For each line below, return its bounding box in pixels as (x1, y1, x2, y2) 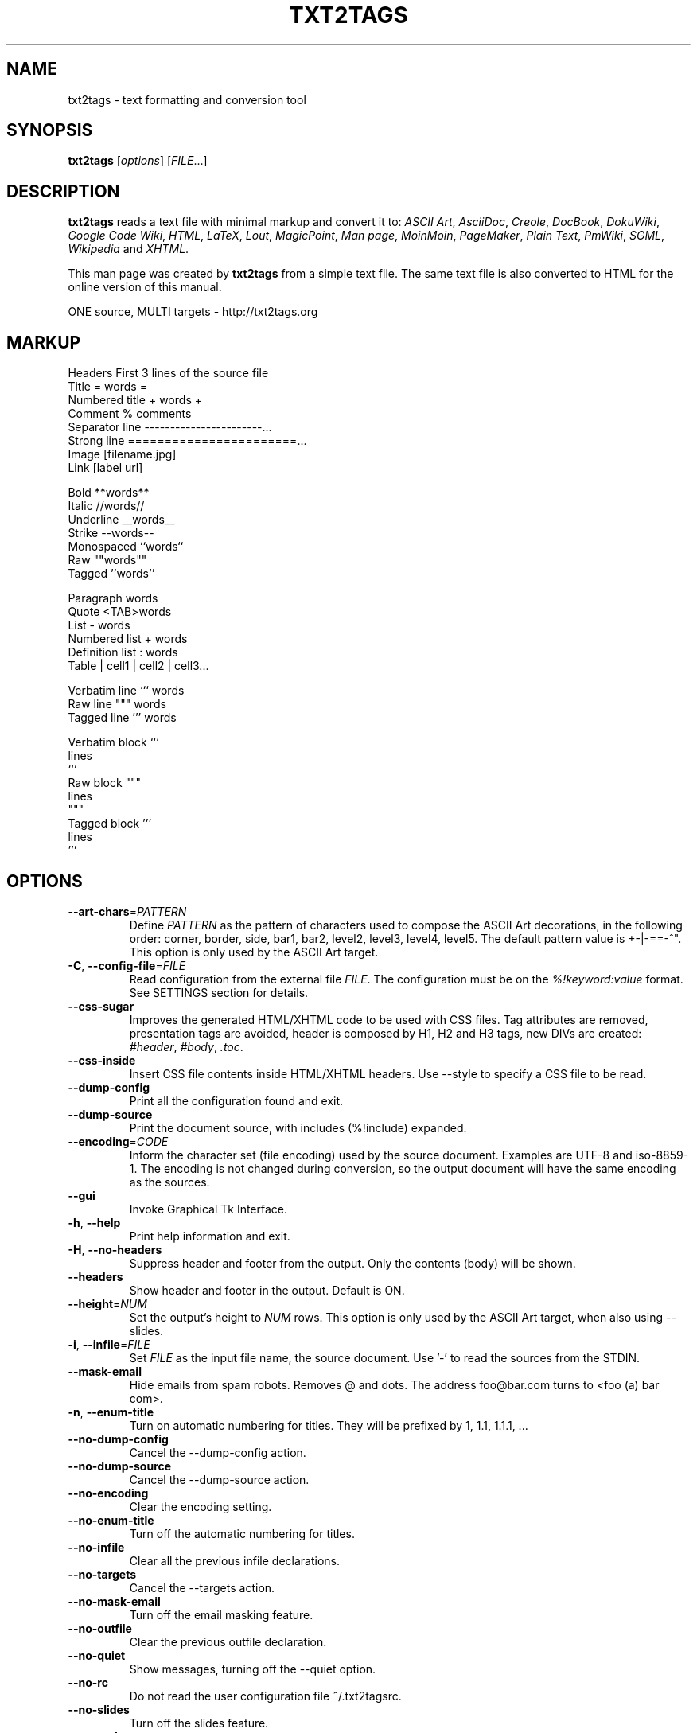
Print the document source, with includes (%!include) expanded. (129, 1120, 467, 1135)
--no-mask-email (68, 1594, 161, 1608)
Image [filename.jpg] (68, 447, 177, 461)
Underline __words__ (68, 512, 175, 527)
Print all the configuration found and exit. (129, 1093, 344, 1108)
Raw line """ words (68, 697, 166, 711)
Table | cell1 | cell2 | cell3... (68, 659, 209, 673)
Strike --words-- (68, 526, 154, 540)
